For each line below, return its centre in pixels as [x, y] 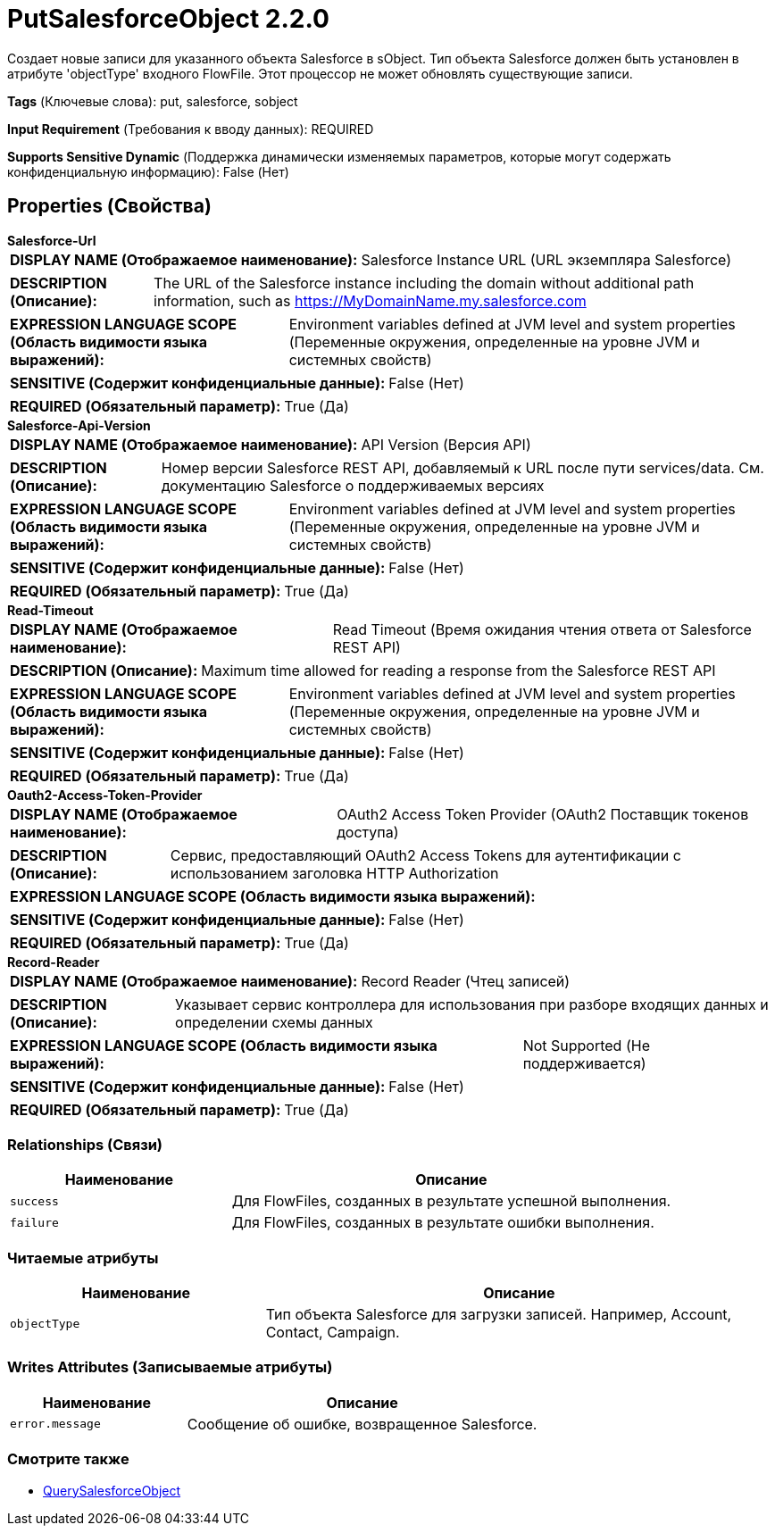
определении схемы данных [274, 1022]
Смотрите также [68, 1459]
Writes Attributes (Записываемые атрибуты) [170, 1367]
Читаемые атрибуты [83, 1258]
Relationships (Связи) [85, 1144]
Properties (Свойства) [109, 206]
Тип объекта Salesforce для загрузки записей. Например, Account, [499, 1315]
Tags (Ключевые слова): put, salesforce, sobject [153, 101]
